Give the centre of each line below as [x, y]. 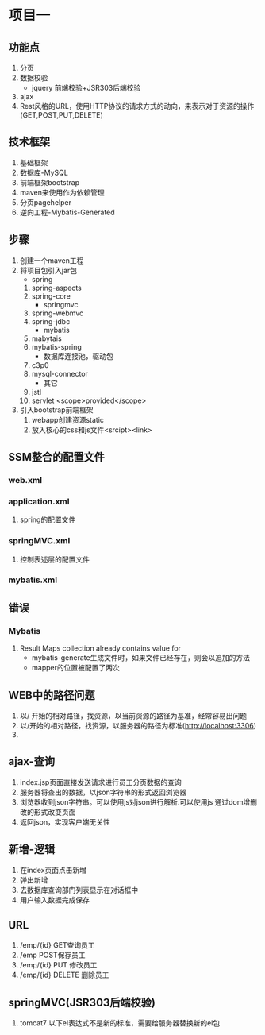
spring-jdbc [51, 321]
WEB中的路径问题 [52, 695]
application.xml [39, 501]
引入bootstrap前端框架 [56, 410]
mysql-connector [60, 373]
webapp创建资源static [68, 419]
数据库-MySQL [44, 172]
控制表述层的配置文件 [54, 559]
